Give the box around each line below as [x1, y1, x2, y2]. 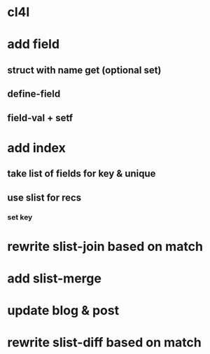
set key [7, 212, 33, 222]
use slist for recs [7, 191, 82, 203]
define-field [7, 88, 61, 100]
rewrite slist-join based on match [7, 238, 203, 254]
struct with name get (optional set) [7, 64, 162, 76]
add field [7, 36, 60, 53]
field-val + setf [7, 111, 73, 123]
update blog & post [7, 303, 120, 318]
